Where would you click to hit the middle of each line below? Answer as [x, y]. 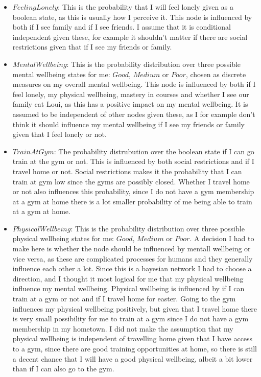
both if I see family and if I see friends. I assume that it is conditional [122, 27]
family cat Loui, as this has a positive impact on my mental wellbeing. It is [130, 104]
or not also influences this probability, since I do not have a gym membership [133, 191]
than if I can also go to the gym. [63, 369]
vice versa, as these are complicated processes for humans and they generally [133, 258]
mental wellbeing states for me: [61, 74]
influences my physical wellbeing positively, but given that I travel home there [135, 308]
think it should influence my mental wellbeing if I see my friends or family [128, 124]
